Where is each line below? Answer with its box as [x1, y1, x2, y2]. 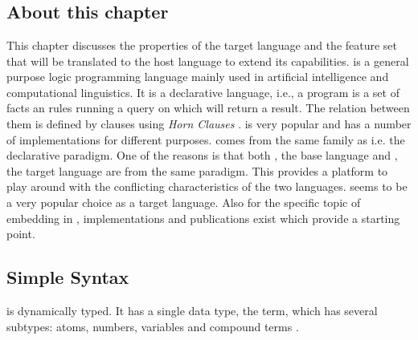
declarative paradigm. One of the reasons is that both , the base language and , [6, 147, 398, 164]
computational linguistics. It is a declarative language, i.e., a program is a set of [6, 83, 400, 100]
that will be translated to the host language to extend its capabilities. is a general [6, 52, 409, 69]
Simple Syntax [6, 265, 129, 289]
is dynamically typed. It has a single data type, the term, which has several [6, 302, 378, 318]
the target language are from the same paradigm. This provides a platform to [6, 162, 388, 179]
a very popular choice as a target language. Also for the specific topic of [6, 193, 361, 210]
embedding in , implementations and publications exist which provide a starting [6, 209, 400, 226]
